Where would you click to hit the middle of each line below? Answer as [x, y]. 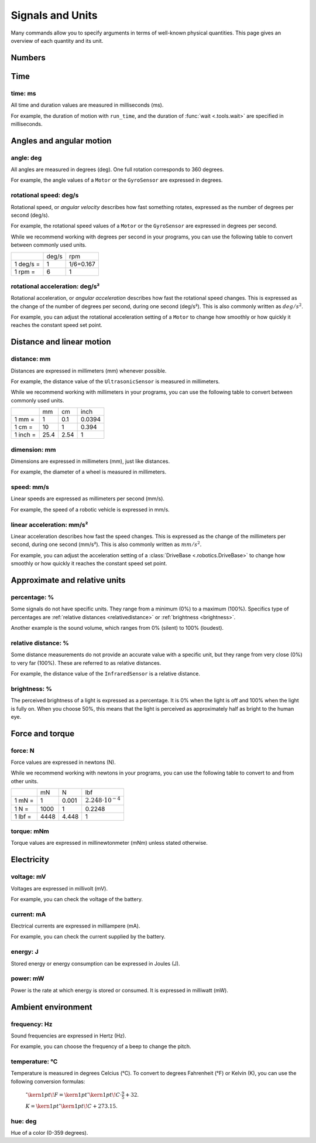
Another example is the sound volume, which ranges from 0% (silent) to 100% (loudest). [117, 628]
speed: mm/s [30, 487]
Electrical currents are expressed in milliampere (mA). [75, 926]
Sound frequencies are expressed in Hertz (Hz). [68, 1035]
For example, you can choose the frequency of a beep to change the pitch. [101, 1046]
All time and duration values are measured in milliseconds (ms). [87, 105]
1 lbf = [23, 816]
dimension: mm [33, 449]
